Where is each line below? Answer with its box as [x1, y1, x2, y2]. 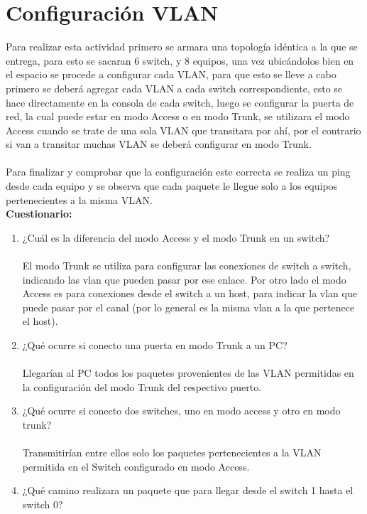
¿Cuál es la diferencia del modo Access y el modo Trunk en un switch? [22, 230, 330, 245]
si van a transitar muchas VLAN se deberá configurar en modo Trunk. [6, 136, 312, 151]
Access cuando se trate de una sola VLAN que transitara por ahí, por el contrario [6, 122, 361, 137]
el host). [22, 314, 58, 328]
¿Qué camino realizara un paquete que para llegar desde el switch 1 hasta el [22, 483, 354, 498]
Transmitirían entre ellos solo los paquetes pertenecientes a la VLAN [22, 445, 322, 460]
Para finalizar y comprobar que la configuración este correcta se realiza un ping [6, 164, 351, 179]
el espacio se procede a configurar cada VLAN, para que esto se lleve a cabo [6, 67, 336, 82]
